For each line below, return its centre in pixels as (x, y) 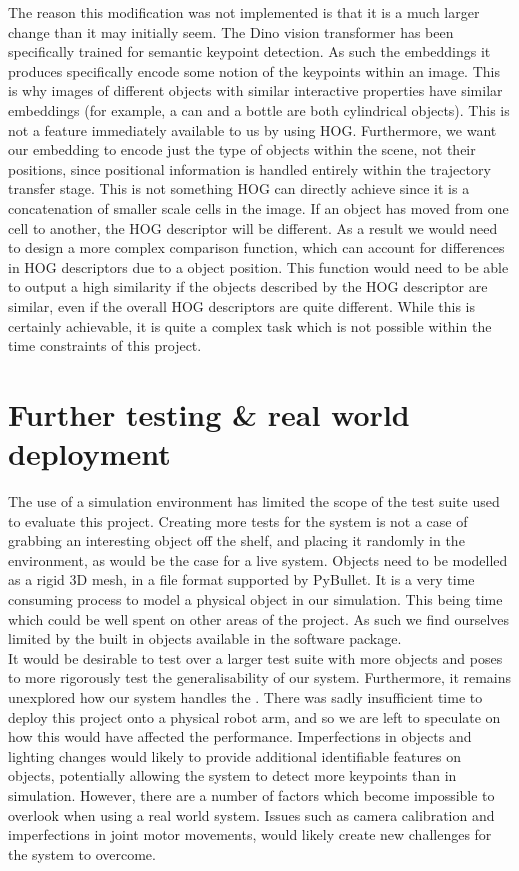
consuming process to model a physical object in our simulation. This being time (255, 598)
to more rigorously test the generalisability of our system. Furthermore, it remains (260, 677)
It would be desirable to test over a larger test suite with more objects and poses (255, 657)
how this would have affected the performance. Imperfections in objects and (240, 736)
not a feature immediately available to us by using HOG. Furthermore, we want (252, 129)
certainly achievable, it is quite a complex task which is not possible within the (250, 325)
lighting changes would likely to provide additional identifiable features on (234, 755)
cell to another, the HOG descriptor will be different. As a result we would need (253, 227)
